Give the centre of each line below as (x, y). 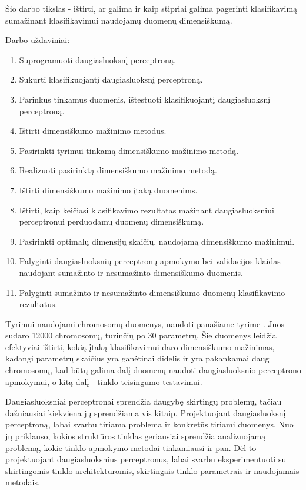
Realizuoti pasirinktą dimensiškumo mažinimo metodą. (118, 170)
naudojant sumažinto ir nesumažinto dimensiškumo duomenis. (131, 272)
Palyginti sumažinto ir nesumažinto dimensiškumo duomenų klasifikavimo (152, 292)
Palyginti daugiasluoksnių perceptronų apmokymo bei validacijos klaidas (150, 261)
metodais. (23, 482)
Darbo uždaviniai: (38, 40)
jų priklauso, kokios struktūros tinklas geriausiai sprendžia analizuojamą (136, 436)
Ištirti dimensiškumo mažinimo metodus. (93, 131)
